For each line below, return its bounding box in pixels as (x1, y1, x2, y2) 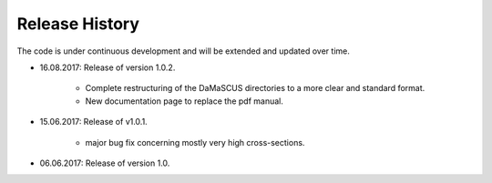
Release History (16, 14, 140, 34)
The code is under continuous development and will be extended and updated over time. (16, 46, 350, 56)
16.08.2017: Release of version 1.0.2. (39, 62, 176, 73)
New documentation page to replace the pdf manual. (85, 96, 284, 107)
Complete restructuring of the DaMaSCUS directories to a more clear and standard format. (85, 83, 425, 94)
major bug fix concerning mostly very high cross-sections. (85, 137, 305, 147)
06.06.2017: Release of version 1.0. (39, 158, 170, 168)
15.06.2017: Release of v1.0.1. (39, 117, 148, 127)
